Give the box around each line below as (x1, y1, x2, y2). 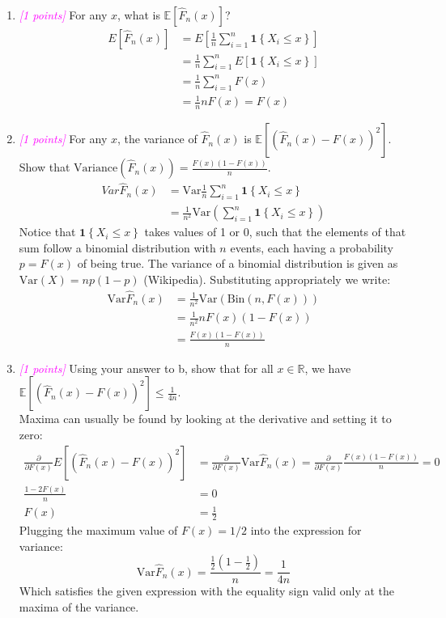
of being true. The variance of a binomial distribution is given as (77, 255, 398, 272)
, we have (304, 359, 351, 376)
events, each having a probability (230, 239, 393, 256)
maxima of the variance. (19, 598, 139, 615)
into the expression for (250, 522, 362, 539)
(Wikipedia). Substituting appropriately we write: (143, 270, 391, 287)
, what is (117, 6, 160, 23)
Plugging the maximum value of (19, 522, 178, 539)
